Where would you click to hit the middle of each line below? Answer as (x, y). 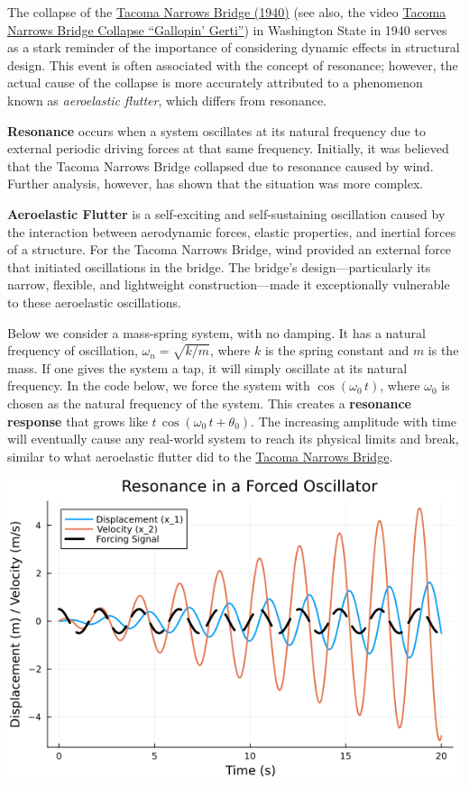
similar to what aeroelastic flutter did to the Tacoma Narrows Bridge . (200, 456)
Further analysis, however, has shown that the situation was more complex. (216, 183)
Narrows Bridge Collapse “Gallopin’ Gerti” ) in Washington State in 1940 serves (227, 29)
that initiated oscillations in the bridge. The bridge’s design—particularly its (219, 266)
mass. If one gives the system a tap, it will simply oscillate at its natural (207, 367)
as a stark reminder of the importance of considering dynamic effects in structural (234, 47)
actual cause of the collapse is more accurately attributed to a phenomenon (215, 82)
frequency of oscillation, (73, 350)
